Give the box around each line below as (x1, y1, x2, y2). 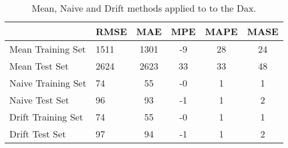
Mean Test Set (9, 59, 69, 73)
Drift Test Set (9, 127, 66, 140)
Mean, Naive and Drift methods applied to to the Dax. (32, 1, 256, 15)
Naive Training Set (9, 76, 86, 90)
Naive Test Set (9, 93, 70, 106)
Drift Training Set (9, 110, 84, 123)
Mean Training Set (9, 42, 86, 56)
